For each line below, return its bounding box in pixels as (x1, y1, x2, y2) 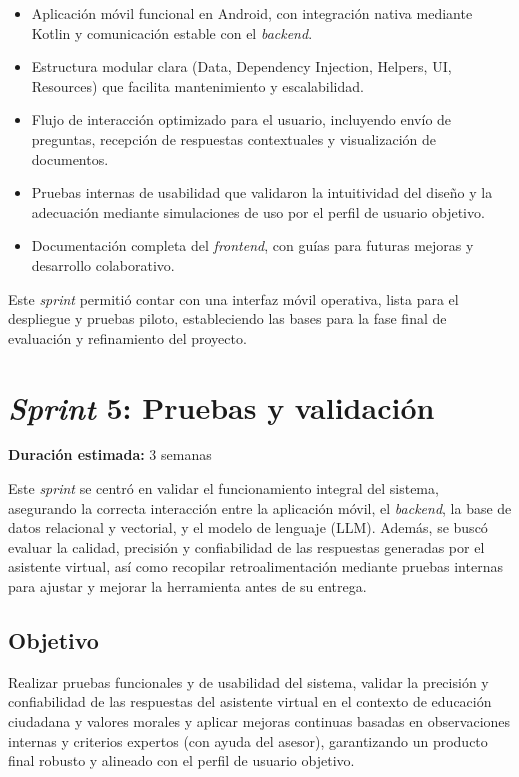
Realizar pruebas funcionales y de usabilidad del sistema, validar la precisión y (8, 671, 489, 692)
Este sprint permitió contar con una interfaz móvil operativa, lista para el (8, 288, 459, 309)
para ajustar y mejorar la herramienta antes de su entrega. (8, 576, 367, 596)
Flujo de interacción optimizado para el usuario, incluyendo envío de (31, 109, 452, 130)
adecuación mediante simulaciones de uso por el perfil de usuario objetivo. (31, 201, 485, 222)
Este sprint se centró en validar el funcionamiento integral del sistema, (8, 478, 439, 499)
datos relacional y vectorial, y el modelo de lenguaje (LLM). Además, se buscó (8, 517, 488, 538)
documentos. (31, 148, 109, 169)
